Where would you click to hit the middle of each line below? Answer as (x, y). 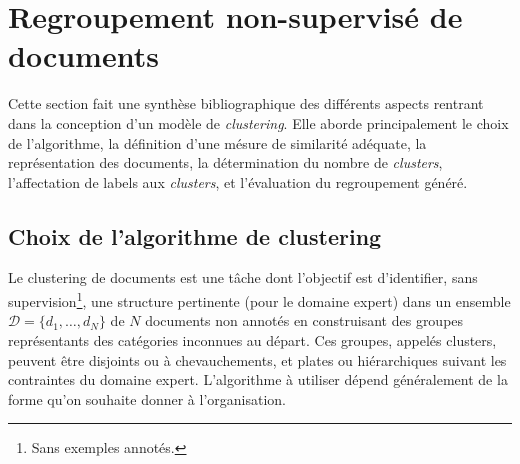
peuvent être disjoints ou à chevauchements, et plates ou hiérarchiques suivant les (257, 359)
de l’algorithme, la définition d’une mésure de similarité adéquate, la (217, 142)
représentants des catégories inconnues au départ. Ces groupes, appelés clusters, (252, 339)
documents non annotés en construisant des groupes (304, 320)
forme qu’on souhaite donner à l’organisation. (147, 398)
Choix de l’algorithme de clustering (195, 235)
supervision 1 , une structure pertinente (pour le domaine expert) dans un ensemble (259, 299)
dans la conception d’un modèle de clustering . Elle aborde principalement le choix (258, 122)
